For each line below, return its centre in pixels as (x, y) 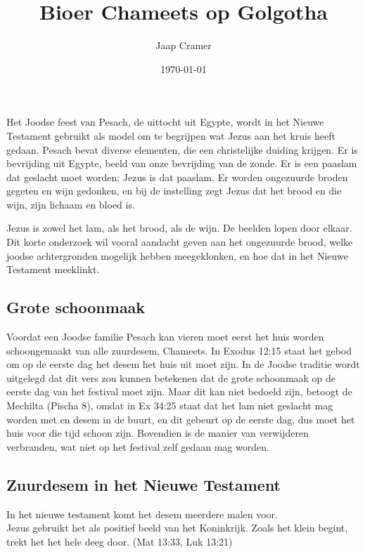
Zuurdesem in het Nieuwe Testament (144, 484)
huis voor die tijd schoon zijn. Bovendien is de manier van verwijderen (158, 433)
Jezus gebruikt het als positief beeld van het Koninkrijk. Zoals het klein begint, (177, 528)
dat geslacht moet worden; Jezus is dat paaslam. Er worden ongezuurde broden (177, 177)
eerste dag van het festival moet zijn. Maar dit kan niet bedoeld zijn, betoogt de (179, 391)
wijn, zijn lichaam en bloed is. (71, 204)
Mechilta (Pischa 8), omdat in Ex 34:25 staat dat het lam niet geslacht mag (170, 405)
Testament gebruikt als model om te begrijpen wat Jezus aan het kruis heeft (171, 135)
